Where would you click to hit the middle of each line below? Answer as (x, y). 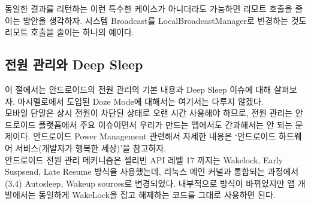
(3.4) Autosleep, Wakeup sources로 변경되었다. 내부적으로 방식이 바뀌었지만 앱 (150, 183)
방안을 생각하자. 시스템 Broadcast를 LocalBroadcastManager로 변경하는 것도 (165, 20)
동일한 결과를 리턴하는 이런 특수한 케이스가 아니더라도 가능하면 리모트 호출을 (149, 8)
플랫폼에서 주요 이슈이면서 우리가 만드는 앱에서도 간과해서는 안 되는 (165, 124)
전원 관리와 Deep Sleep (74, 64)
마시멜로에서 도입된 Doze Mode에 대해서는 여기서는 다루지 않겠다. (141, 101)
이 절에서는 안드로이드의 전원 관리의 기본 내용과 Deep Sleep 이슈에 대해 (138, 89)
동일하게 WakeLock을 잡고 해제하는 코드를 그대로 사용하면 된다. (157, 195)
